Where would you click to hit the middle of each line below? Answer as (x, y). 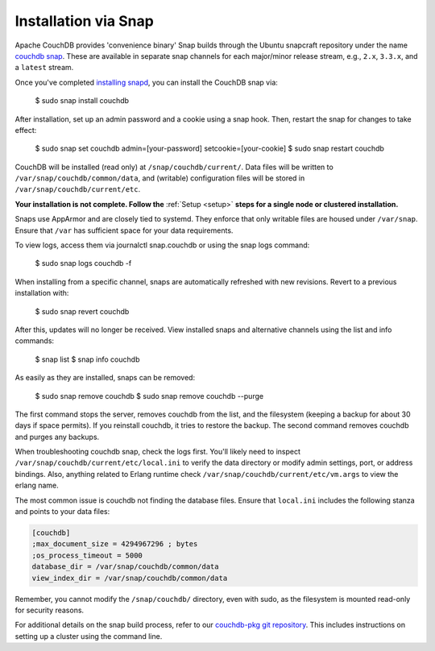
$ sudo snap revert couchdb (82, 311)
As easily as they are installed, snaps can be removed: (105, 378)
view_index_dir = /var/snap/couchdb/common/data (130, 578)
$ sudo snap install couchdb (82, 101)
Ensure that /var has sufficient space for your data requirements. (124, 230)
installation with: (42, 293)
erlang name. (37, 485)
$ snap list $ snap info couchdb (87, 359)
